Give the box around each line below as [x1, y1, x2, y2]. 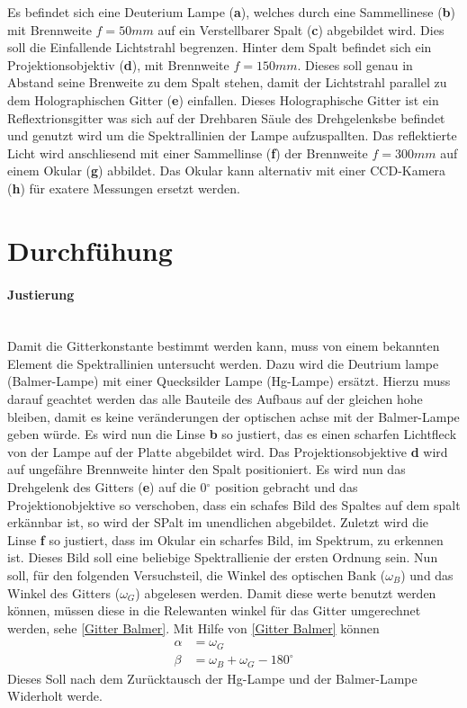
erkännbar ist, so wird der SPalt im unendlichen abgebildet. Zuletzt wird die [7, 513, 429, 532]
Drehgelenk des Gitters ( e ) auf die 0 [7, 478, 207, 497]
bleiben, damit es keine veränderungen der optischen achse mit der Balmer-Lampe [7, 407, 460, 426]
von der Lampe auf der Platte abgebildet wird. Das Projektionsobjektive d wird [7, 442, 448, 461]
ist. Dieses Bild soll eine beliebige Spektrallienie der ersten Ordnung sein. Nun [7, 548, 438, 567]
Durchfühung [7, 231, 173, 268]
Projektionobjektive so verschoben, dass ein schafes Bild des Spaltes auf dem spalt [7, 495, 461, 514]
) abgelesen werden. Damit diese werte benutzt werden [135, 583, 436, 602]
